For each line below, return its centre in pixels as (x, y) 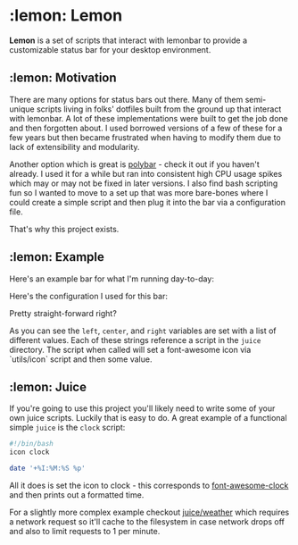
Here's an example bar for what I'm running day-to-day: (112, 279)
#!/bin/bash (31, 444)
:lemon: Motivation (63, 78)
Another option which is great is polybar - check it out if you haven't (135, 164)
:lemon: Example (57, 257)
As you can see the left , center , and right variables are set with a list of (143, 331)
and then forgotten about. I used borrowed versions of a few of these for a (146, 128)
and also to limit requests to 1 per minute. (85, 531)
